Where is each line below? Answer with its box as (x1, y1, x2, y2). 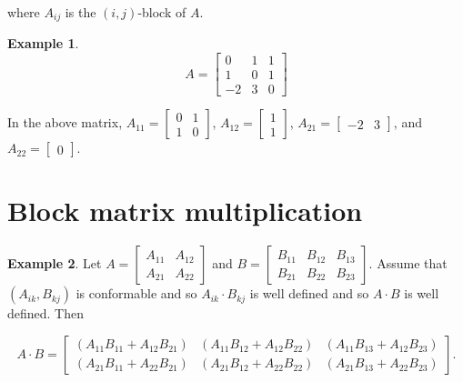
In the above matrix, (7, 113, 123, 132)
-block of (137, 3, 186, 21)
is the (65, 3, 96, 21)
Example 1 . (7, 34, 79, 53)
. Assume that (368, 254, 448, 273)
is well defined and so (249, 284, 369, 303)
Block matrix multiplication (7, 192, 363, 229)
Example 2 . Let (7, 254, 102, 273)
